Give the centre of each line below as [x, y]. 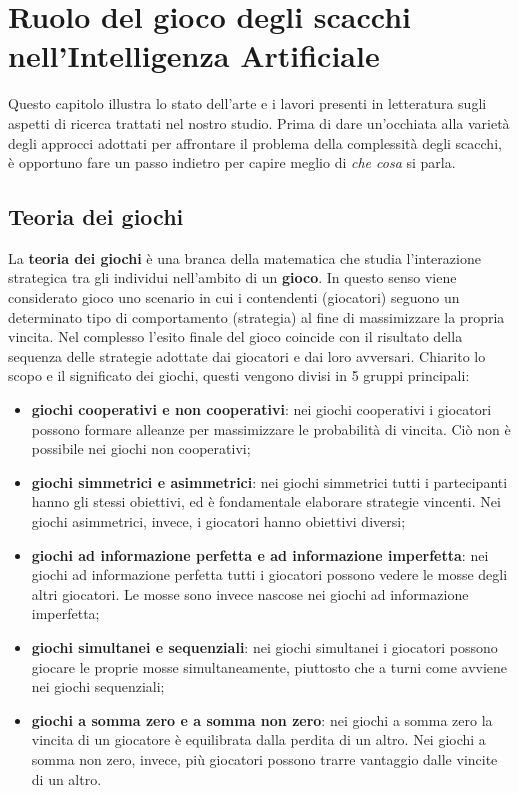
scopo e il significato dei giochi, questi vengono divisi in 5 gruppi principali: [239, 375]
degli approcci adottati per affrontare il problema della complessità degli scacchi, [255, 142]
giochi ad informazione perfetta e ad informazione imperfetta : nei [260, 554]
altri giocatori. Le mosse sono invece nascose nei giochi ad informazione [250, 593]
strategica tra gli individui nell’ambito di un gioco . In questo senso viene [232, 277]
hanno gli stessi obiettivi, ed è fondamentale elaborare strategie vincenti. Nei [266, 501]
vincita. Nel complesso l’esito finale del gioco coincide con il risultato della [235, 336]
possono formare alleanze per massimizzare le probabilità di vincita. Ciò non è [271, 428]
